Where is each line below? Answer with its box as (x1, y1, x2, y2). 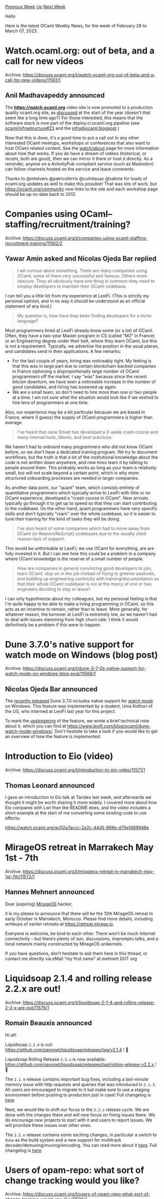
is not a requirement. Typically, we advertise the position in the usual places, (5, 343, 159, 349)
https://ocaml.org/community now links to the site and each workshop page (5, 186, 158, 192)
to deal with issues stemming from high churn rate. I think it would (5, 616, 138, 622)
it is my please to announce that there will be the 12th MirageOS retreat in (5, 910, 153, 916)
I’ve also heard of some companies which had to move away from (17, 525, 150, 531)
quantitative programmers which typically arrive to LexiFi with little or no (5, 490, 151, 495)
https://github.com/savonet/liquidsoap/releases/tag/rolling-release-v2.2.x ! (5, 1062, 157, 1067)
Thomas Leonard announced (5, 781, 95, 790)
